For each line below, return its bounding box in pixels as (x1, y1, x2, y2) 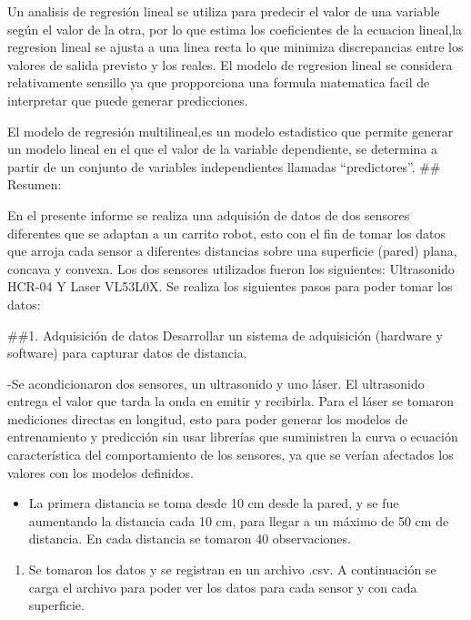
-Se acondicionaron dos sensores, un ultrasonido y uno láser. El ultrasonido (7, 373, 425, 392)
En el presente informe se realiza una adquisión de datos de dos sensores (7, 205, 410, 224)
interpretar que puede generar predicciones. (7, 90, 248, 109)
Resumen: (7, 175, 62, 194)
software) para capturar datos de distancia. (7, 343, 247, 362)
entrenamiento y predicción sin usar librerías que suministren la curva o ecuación (7, 427, 458, 446)
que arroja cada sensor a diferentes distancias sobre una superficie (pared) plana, (7, 241, 457, 260)
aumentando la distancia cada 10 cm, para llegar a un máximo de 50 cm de (28, 511, 449, 530)
